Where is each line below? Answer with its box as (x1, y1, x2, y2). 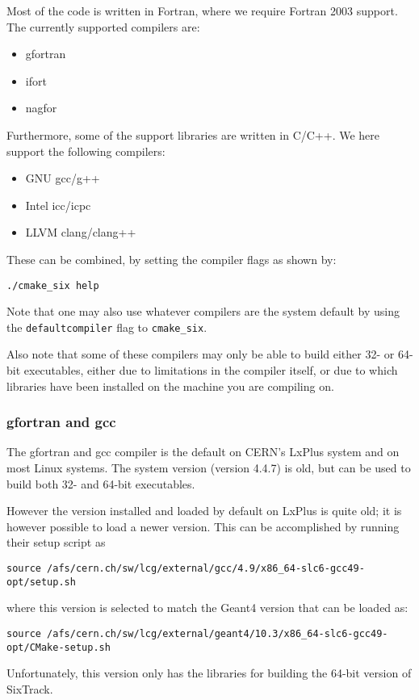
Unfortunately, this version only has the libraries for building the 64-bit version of (6, 664, 412, 681)
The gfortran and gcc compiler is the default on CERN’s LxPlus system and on (6, 443, 400, 460)
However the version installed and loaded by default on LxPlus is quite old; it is (6, 502, 402, 519)
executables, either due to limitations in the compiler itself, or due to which (23, 362, 398, 379)
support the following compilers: (6, 142, 166, 159)
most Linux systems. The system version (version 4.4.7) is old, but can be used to (6, 459, 411, 476)
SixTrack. (6, 680, 53, 697)
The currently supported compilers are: (6, 18, 200, 35)
